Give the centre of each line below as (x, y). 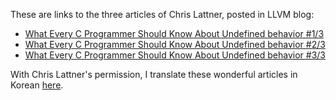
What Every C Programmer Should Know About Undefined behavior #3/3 (175, 55)
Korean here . (37, 85)
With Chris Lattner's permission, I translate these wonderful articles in (154, 74)
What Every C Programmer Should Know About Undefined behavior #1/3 (174, 33)
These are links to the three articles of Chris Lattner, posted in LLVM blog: (162, 14)
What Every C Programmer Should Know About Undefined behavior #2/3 (175, 44)
